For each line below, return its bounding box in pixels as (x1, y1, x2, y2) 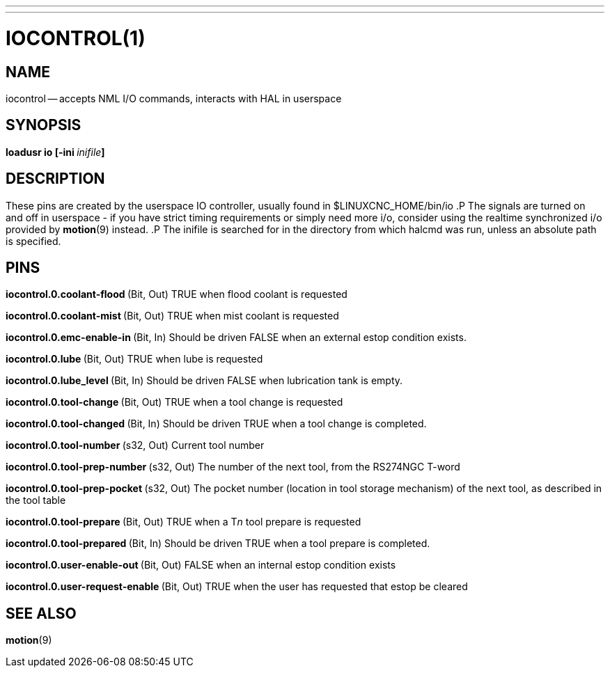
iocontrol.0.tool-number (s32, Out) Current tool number (6, 439, 265, 452)
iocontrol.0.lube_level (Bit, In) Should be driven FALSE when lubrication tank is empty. (6, 374, 403, 387)
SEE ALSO (6, 604, 77, 622)
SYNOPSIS (6, 116, 81, 134)
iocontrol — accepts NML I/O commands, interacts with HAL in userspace (6, 92, 342, 104)
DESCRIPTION (6, 170, 105, 188)
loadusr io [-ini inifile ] (6, 145, 105, 158)
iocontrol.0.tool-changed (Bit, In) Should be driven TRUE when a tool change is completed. (6, 418, 427, 430)
